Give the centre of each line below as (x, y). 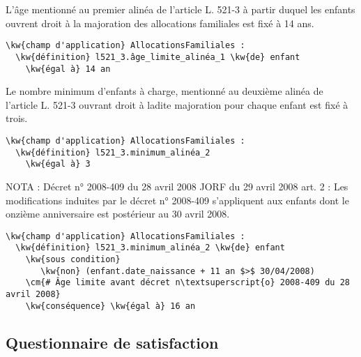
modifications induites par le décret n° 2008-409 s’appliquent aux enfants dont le (177, 200)
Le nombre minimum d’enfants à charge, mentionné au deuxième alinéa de (164, 91)
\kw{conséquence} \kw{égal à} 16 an (110, 306)
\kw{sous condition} (73, 259)
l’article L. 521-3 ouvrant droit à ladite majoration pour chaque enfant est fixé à (177, 104)
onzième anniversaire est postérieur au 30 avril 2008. (118, 214)
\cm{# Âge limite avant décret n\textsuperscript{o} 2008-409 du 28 (187, 283)
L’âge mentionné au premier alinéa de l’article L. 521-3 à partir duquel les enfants (180, 9)
